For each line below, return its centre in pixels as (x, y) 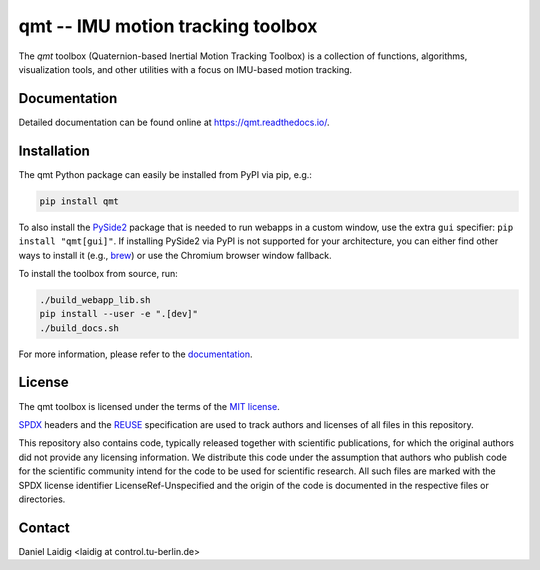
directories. (42, 499)
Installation (54, 150)
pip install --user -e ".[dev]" (119, 314)
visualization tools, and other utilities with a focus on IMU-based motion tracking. (185, 69)
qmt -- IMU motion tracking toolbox (168, 26)
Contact (44, 527)
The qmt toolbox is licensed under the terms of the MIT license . (149, 406)
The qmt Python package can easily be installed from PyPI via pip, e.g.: (165, 174)
